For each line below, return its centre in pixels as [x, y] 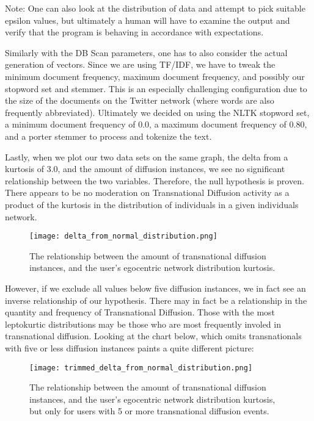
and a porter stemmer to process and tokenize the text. [108, 136]
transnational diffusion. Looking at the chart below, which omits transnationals [153, 336]
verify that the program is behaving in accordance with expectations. [134, 32]
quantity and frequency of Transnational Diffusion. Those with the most [140, 312]
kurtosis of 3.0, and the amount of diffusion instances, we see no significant [145, 169]
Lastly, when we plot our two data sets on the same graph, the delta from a [147, 157]
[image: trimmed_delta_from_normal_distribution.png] [141, 368]
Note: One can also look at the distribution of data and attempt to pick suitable [155, 8]
